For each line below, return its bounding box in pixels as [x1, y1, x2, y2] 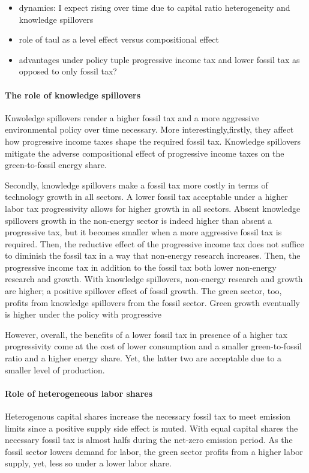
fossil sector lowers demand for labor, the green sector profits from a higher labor [5, 445, 303, 457]
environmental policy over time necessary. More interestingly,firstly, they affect [5, 123, 294, 136]
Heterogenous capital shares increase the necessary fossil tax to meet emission [5, 410, 291, 423]
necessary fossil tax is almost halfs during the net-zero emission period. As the [5, 433, 293, 446]
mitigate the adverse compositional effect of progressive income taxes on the [5, 146, 284, 159]
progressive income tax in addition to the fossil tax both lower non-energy [5, 261, 277, 273]
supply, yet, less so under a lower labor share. [5, 457, 172, 469]
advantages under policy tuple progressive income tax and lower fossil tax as [19, 53, 300, 65]
